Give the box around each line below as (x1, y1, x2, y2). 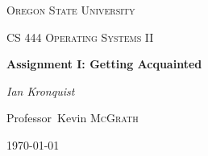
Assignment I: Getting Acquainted (6, 55, 202, 72)
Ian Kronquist (6, 82, 75, 99)
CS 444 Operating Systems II (6, 28, 154, 45)
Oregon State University (6, 2, 135, 18)
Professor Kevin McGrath (6, 109, 139, 126)
